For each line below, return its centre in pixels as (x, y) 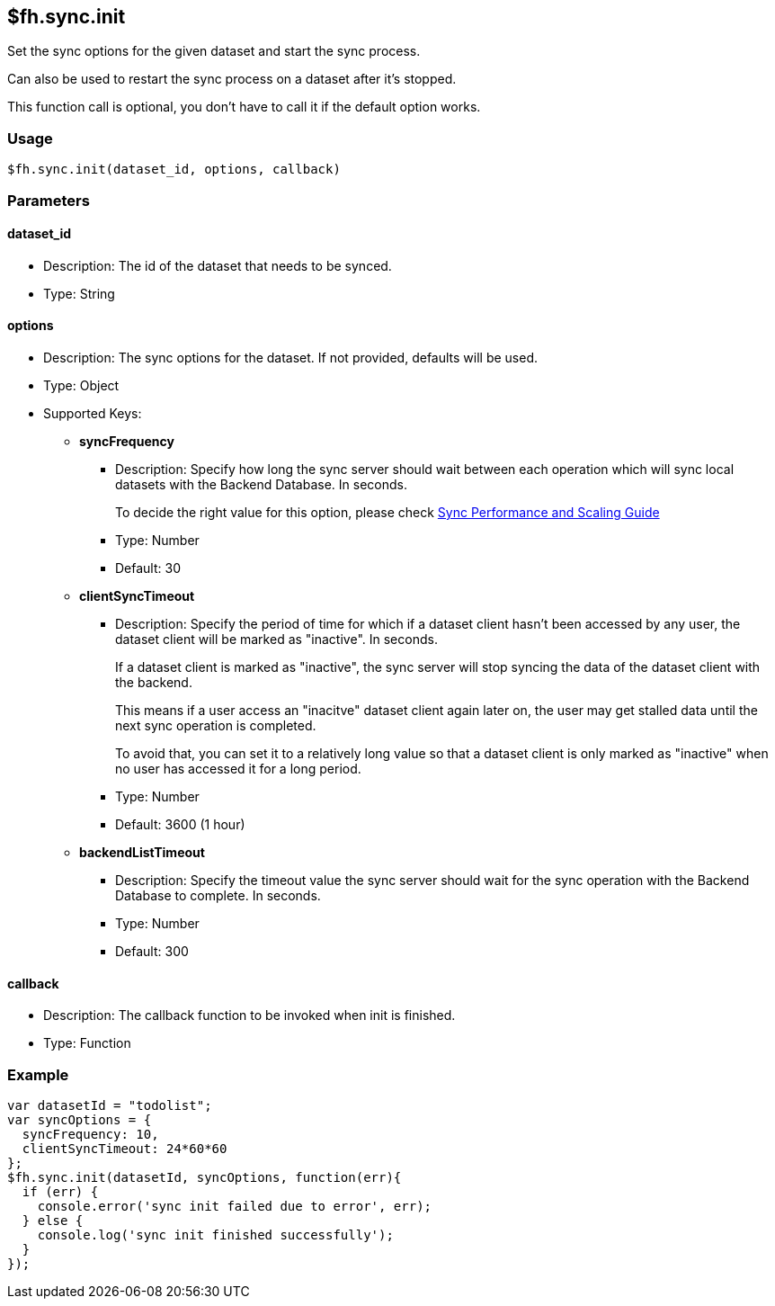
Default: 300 (152, 951)
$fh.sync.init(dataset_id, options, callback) (174, 170)
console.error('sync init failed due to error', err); (235, 1206)
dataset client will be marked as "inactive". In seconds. (276, 639)
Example (38, 1074)
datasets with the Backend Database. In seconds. (261, 484)
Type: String (79, 293)
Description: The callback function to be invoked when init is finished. (249, 1015)
